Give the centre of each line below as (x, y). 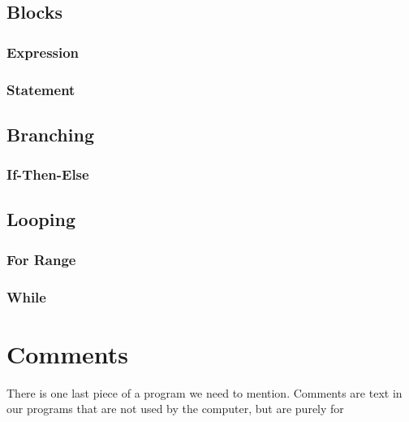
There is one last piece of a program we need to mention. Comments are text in (204, 392)
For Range (41, 259)
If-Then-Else (48, 174)
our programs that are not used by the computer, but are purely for (175, 409)
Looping (41, 219)
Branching (50, 134)
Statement (41, 89)
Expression (43, 52)
